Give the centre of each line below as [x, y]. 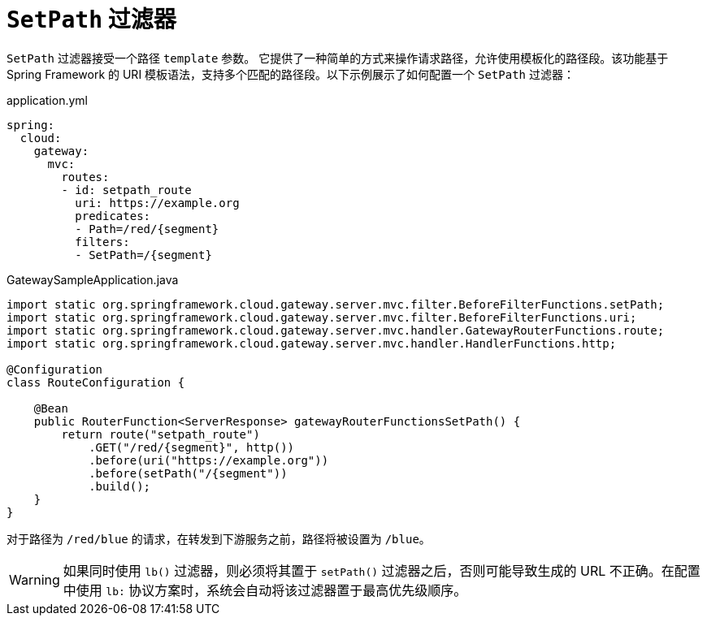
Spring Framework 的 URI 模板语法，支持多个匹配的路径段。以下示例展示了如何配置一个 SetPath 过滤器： [291, 74]
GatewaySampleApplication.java [93, 279]
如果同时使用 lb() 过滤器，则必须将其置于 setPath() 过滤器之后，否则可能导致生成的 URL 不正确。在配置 [382, 570]
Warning [35, 579]
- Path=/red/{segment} [147, 229]
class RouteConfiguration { [96, 382]
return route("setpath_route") [160, 434]
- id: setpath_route [126, 190]
